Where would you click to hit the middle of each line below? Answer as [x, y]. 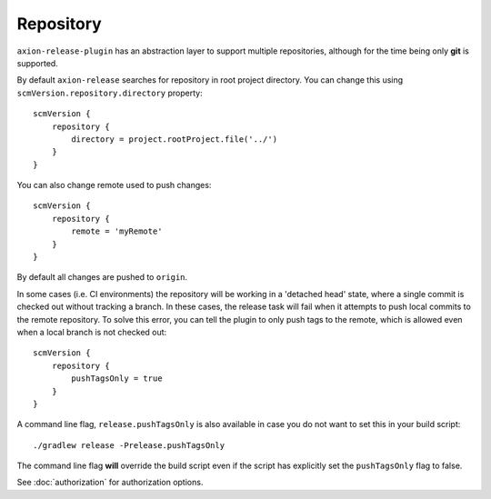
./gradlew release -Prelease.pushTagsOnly [129, 445]
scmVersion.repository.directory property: [110, 93]
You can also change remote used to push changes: [114, 185]
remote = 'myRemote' [117, 231]
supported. [37, 63]
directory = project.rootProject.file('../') [174, 139]
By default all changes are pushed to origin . [102, 277]
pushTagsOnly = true [117, 379]
